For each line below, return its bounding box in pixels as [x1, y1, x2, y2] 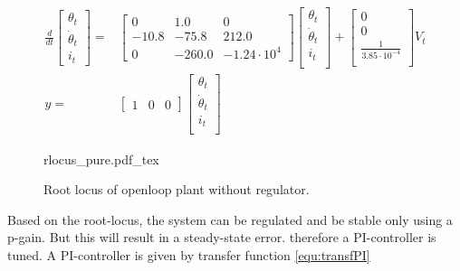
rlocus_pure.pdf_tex [43, 149, 159, 168]
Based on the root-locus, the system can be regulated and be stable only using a [7, 210, 453, 229]
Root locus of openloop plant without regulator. [43, 180, 310, 199]
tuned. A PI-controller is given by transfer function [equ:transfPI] [7, 245, 370, 264]
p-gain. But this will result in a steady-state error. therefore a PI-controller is [7, 228, 436, 247]
